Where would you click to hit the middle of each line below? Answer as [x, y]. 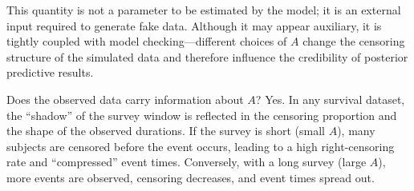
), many [356, 131]
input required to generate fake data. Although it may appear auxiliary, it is [194, 25]
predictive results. [50, 72]
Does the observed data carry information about [125, 99]
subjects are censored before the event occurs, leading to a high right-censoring [201, 146]
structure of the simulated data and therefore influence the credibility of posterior [207, 56]
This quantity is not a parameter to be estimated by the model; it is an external [204, 10]
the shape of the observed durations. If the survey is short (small [166, 131]
